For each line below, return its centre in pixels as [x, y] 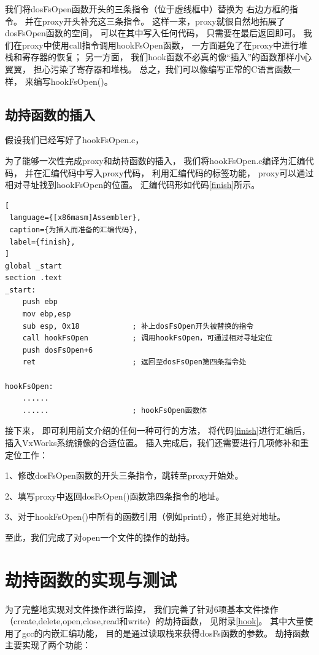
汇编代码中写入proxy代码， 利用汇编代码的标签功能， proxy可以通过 [178, 172]
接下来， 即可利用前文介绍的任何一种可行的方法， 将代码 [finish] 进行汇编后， [158, 430]
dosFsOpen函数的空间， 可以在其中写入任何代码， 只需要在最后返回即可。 [153, 33]
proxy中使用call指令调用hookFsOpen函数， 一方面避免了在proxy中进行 [160, 45]
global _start [34, 266]
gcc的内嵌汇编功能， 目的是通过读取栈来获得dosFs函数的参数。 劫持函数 [166, 633]
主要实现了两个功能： [48, 645]
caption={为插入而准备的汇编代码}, [74, 229]
